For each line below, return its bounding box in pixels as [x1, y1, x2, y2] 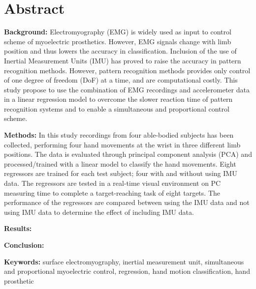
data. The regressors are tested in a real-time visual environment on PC [4, 178, 221, 188]
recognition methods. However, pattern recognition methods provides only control [4, 65, 251, 75]
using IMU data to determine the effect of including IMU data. [4, 206, 194, 217]
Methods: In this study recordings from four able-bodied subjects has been [4, 130, 234, 140]
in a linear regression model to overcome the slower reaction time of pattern [4, 94, 233, 104]
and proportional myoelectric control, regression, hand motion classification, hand [4, 266, 250, 276]
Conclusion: [4, 240, 44, 250]
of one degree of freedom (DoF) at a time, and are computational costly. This [4, 75, 238, 85]
